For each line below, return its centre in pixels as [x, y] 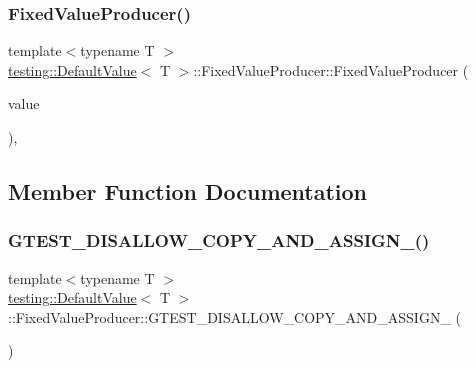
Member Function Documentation [188, 190]
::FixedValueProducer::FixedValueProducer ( [331, 69]
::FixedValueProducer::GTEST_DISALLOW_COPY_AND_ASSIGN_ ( [235, 316]
